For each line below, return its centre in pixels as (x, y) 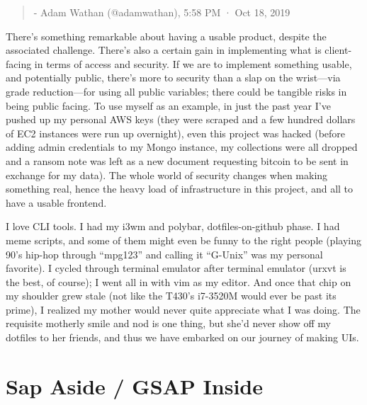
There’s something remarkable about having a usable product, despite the (166, 36)
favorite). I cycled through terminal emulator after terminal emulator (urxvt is (176, 268)
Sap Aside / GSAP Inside (134, 386)
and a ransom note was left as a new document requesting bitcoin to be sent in (177, 160)
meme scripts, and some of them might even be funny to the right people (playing (183, 240)
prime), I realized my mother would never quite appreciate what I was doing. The (183, 309)
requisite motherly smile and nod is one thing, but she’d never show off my (168, 323)
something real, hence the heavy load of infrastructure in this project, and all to (180, 189)
